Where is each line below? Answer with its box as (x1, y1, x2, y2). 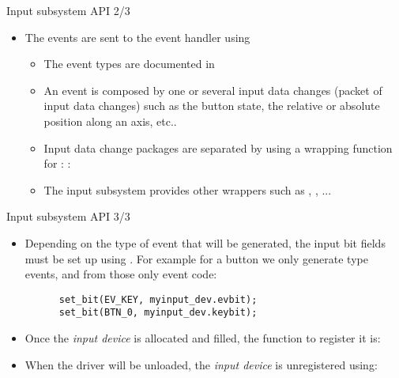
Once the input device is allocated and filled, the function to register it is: (24, 330, 381, 346)
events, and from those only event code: (24, 266, 217, 282)
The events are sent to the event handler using (24, 28, 250, 45)
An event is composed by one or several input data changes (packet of (43, 81, 382, 98)
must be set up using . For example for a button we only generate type (24, 250, 368, 266)
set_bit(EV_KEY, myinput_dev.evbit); (58, 293, 258, 305)
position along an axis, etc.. (43, 112, 177, 129)
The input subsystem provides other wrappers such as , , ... (43, 181, 332, 198)
